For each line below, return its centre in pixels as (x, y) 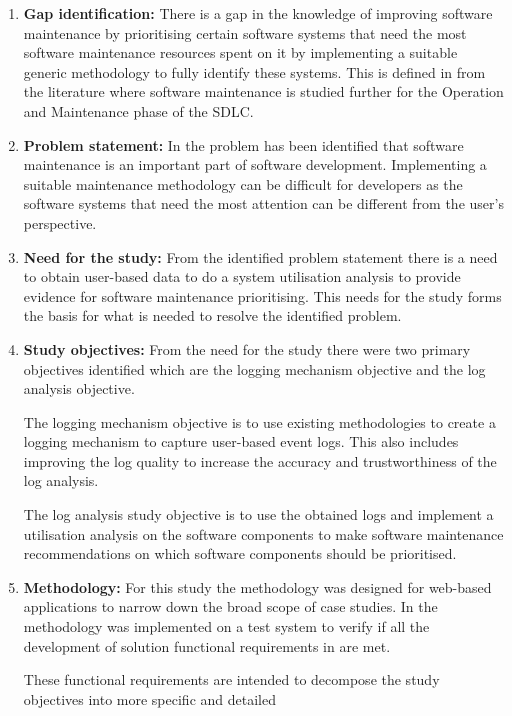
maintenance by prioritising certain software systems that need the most (245, 32)
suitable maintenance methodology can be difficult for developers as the (243, 183)
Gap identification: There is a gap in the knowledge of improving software (258, 13)
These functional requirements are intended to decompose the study (231, 679)
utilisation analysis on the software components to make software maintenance (263, 533)
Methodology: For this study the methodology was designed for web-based (257, 586)
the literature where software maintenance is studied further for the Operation (263, 91)
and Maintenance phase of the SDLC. (138, 110)
